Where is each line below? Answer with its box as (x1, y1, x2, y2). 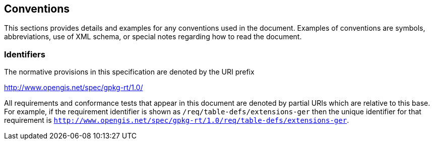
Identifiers (4, 49, 45, 59)
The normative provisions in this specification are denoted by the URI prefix (4, 67, 255, 77)
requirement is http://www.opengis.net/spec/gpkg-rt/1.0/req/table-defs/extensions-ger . (4, 116, 349, 125)
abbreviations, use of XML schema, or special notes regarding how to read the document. (4, 32, 302, 41)
